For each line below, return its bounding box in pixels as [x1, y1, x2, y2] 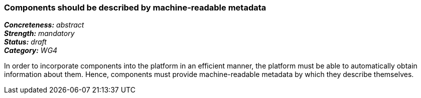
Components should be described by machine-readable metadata [4, 2, 266, 12]
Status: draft [4, 37, 47, 46]
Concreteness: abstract [4, 20, 84, 29]
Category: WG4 [4, 46, 58, 55]
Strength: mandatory [4, 29, 75, 38]
